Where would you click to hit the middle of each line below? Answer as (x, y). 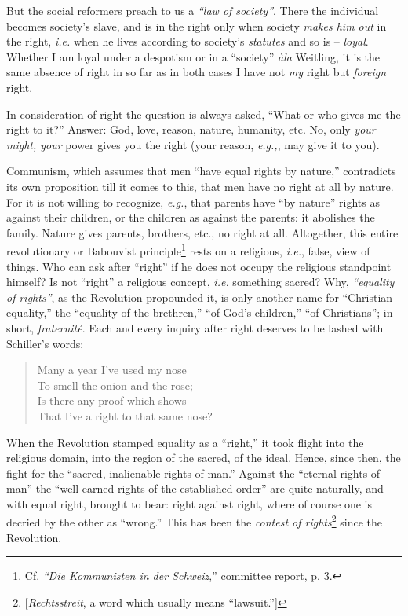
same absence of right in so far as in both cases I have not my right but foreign (197, 72)
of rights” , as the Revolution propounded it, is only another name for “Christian (200, 297)
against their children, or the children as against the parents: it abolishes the (191, 217)
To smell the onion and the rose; (115, 385)
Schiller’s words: (45, 343)
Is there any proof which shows (112, 400)
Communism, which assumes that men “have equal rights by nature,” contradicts (201, 171)
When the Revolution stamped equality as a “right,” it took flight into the (185, 442)
